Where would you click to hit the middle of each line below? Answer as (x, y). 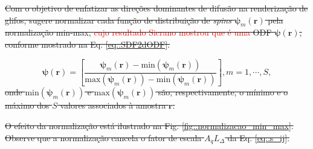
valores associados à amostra (113, 105)
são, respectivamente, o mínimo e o (223, 92)
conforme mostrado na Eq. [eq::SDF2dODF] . (88, 44)
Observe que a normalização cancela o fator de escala (103, 137)
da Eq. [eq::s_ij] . (259, 137)
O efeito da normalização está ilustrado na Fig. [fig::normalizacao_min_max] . (149, 126)
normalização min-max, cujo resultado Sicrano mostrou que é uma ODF (138, 32)
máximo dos (27, 105)
